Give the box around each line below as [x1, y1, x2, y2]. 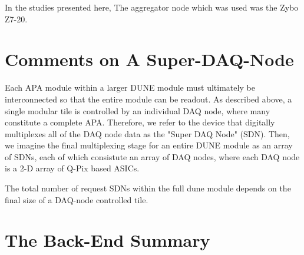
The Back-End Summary [5, 228, 210, 252]
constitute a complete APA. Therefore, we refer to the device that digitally [5, 116, 275, 128]
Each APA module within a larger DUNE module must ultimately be [5, 81, 255, 94]
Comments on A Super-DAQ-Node [5, 47, 294, 71]
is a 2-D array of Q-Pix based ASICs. [5, 162, 140, 174]
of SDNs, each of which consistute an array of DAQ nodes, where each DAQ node [5, 150, 300, 163]
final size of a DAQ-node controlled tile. [5, 193, 148, 206]
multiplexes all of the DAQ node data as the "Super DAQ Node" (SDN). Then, [5, 127, 290, 140]
